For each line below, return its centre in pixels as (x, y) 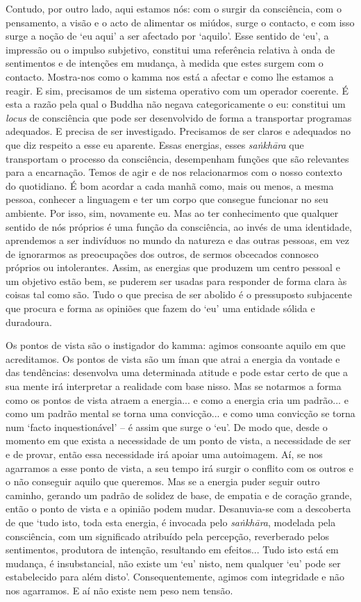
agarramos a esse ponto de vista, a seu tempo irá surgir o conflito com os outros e (179, 467)
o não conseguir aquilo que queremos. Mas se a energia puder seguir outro (163, 481)
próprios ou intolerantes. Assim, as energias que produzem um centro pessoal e (173, 267)
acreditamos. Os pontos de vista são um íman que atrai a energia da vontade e (173, 358)
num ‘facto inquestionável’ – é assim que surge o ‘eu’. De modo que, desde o (167, 426)
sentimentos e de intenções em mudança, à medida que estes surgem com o (165, 63)
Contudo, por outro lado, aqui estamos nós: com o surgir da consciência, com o (174, 8)
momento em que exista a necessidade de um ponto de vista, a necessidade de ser (178, 440)
